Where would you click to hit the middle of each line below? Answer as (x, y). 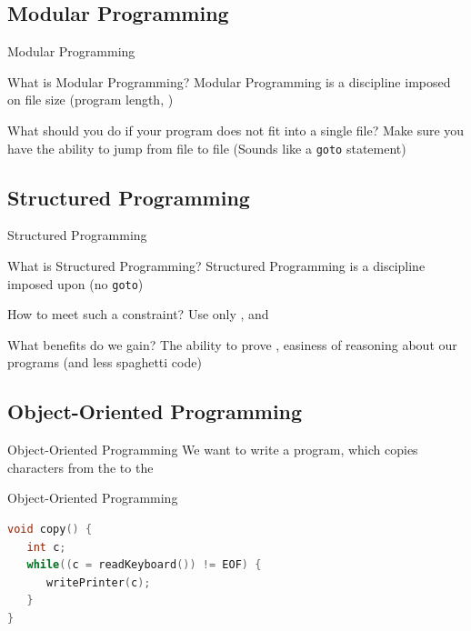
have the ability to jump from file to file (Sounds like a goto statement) (207, 148)
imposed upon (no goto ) (75, 283)
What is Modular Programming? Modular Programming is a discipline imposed (229, 81)
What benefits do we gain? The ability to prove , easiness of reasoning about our (232, 344)
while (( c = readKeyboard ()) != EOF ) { (144, 565)
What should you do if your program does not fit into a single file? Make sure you (236, 130)
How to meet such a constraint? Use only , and (138, 314)
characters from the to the (80, 467)
